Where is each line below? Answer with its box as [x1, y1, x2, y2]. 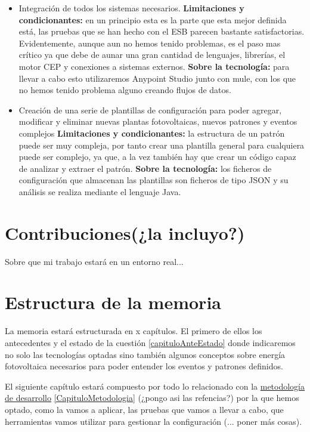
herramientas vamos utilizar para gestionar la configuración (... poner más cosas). [5, 415, 302, 427]
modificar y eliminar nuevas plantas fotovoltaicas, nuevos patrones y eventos [18, 115, 297, 128]
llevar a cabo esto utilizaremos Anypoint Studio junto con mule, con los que [18, 72, 296, 84]
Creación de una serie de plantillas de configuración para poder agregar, [18, 103, 282, 116]
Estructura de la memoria [5, 290, 221, 314]
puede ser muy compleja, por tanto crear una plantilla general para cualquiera [18, 138, 305, 151]
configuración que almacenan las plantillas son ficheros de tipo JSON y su [18, 174, 289, 186]
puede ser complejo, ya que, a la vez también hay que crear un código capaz [18, 150, 296, 163]
